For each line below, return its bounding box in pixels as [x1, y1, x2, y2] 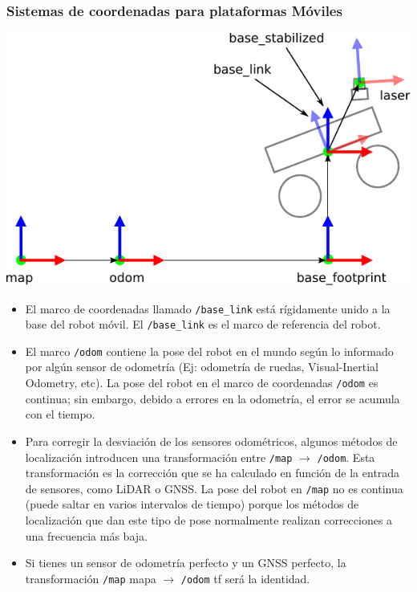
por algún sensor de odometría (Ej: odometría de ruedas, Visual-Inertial [25, 358, 379, 375]
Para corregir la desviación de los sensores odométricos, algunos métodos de [25, 432, 398, 449]
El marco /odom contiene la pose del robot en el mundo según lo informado [25, 342, 394, 359]
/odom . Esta [317, 448, 375, 465]
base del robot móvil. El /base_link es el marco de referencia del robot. [25, 316, 381, 333]
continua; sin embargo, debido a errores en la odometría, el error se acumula [25, 390, 400, 406]
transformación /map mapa [25, 570, 156, 586]
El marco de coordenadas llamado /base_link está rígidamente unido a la [25, 300, 391, 316]
